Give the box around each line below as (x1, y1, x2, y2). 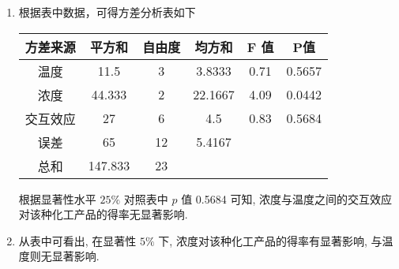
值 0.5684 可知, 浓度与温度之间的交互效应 (181, 190, 392, 207)
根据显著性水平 (18, 190, 96, 207)
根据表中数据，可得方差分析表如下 (18, 4, 196, 20)
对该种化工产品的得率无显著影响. (18, 206, 188, 222)
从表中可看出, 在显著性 (18, 232, 137, 248)
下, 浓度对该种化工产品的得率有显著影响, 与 (158, 232, 382, 248)
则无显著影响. (29, 248, 100, 264)
